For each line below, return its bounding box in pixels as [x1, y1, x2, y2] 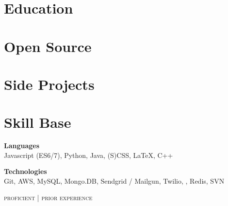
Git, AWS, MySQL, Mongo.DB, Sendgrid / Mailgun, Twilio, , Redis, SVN [4, 176, 225, 186]
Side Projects [4, 74, 95, 94]
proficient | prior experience [4, 192, 93, 202]
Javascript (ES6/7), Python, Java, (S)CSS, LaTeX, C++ [4, 150, 173, 160]
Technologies [4, 166, 47, 176]
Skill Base [4, 112, 71, 132]
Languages [4, 140, 40, 151]
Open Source [4, 36, 92, 56]
